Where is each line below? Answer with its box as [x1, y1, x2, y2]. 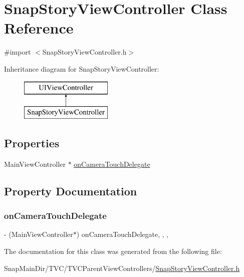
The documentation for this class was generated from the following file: [4, 246, 222, 256]
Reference [4, 18, 74, 38]
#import [4, 47, 31, 57]
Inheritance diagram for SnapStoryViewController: [4, 63, 159, 74]
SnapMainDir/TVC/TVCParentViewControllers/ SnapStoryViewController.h [4, 262, 240, 273]
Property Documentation [4, 183, 137, 198]
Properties [4, 135, 60, 151]
